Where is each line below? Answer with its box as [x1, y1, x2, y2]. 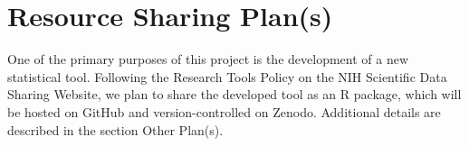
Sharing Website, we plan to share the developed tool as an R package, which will [7, 85, 462, 104]
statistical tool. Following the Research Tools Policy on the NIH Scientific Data [7, 67, 447, 86]
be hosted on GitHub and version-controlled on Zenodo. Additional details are [7, 102, 441, 121]
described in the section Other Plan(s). [7, 120, 224, 139]
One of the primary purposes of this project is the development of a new [7, 50, 409, 68]
